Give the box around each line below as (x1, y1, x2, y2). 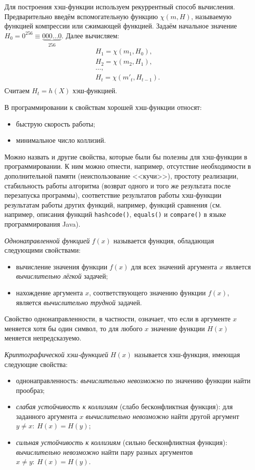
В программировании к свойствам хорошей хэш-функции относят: (4, 102, 202, 112)
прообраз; (16, 385, 45, 395)
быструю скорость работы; (16, 118, 95, 129)
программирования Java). (4, 218, 81, 229)
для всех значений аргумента (131, 261, 217, 271)
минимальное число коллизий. (16, 135, 106, 145)
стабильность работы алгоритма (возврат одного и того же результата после (4, 180, 231, 190)
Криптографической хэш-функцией (4, 349, 108, 359)
